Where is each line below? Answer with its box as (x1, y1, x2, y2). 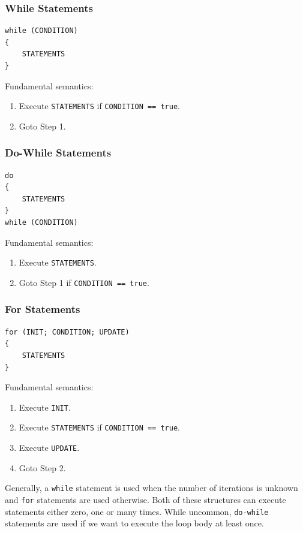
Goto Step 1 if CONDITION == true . (19, 276, 149, 288)
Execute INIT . (19, 400, 71, 413)
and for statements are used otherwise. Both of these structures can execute (5, 493, 286, 505)
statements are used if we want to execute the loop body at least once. (5, 517, 264, 529)
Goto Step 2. (19, 461, 66, 474)
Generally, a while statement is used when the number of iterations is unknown (5, 481, 298, 494)
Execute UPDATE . (19, 441, 80, 454)
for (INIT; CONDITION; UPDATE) (5, 327, 130, 336)
